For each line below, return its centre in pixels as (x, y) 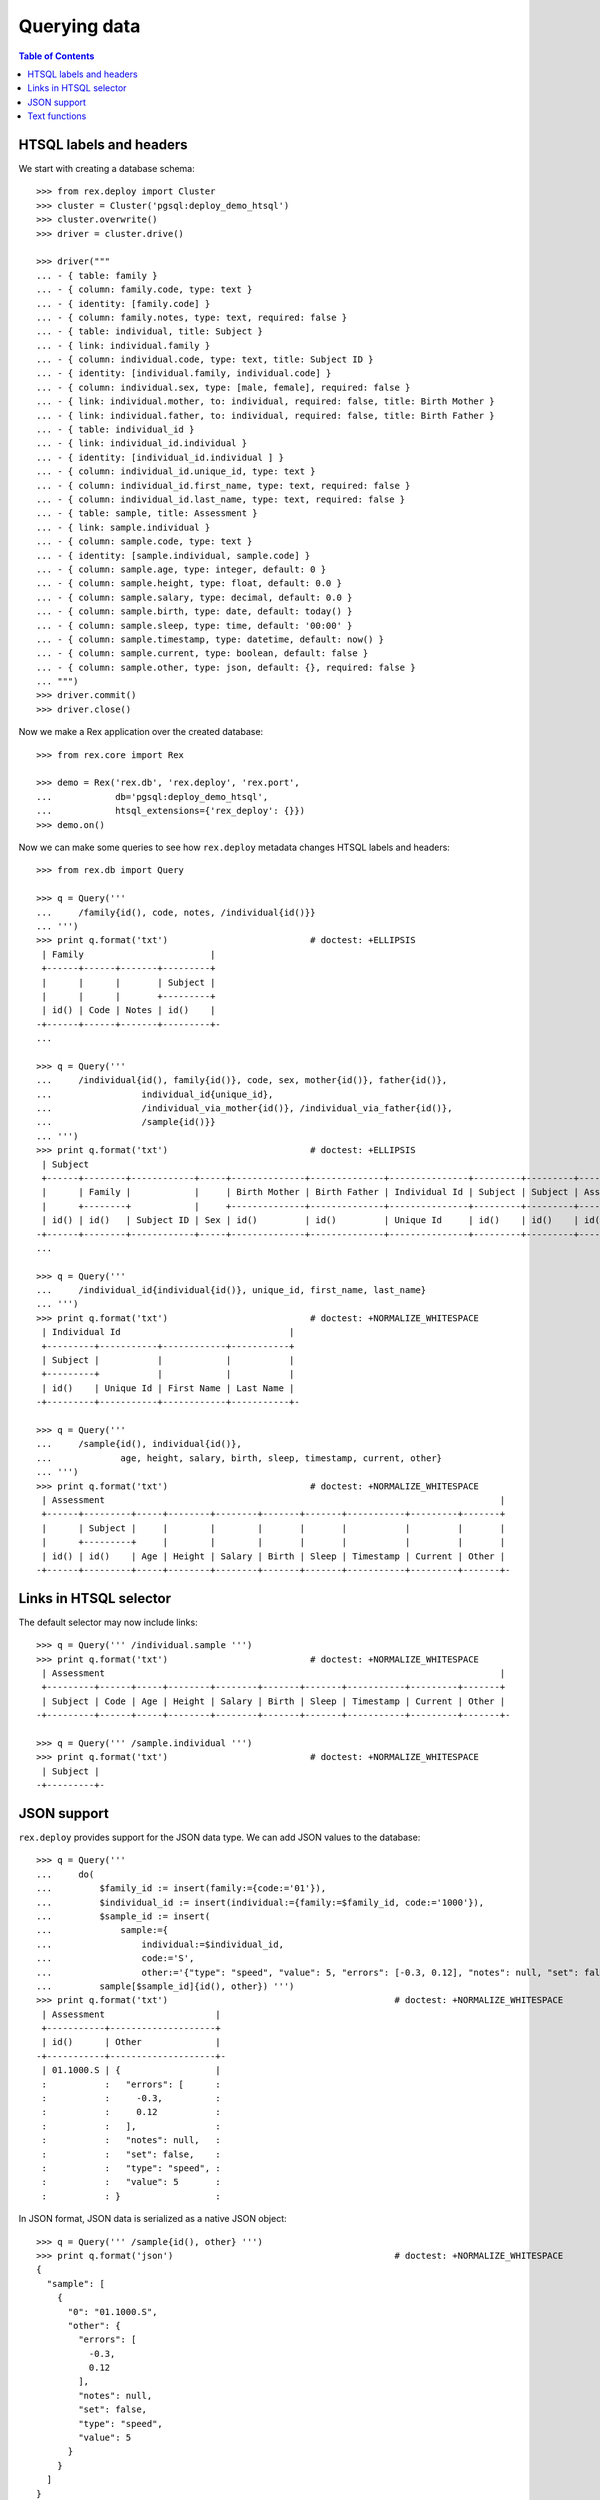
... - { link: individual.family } (123, 345)
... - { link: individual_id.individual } (142, 443)
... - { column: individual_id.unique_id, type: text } (176, 471)
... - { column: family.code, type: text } (144, 289)
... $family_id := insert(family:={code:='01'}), (181, 1888)
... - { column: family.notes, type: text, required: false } (192, 317)
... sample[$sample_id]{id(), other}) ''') (165, 1986)
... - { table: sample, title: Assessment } (147, 513)
